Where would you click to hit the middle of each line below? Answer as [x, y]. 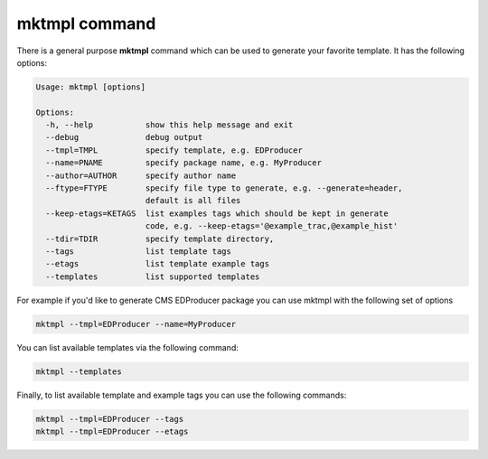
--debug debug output [124, 137]
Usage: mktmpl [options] [91, 87]
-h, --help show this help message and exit [169, 125]
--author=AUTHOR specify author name [141, 175]
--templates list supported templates [153, 276]
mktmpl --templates [79, 371]
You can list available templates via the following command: [127, 347]
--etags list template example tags [158, 264]
